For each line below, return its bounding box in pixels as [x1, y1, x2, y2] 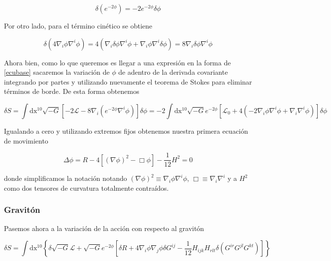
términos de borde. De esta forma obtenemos [4, 86, 139, 96]
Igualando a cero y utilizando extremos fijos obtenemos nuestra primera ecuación [4, 125, 248, 136]
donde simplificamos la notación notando [4, 173, 127, 183]
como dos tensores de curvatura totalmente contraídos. [4, 182, 169, 193]
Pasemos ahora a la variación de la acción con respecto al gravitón [4, 223, 204, 233]
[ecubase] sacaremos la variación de [4, 67, 110, 77]
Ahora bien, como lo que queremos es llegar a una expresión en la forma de [4, 57, 231, 67]
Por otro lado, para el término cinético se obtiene [4, 21, 153, 30]
